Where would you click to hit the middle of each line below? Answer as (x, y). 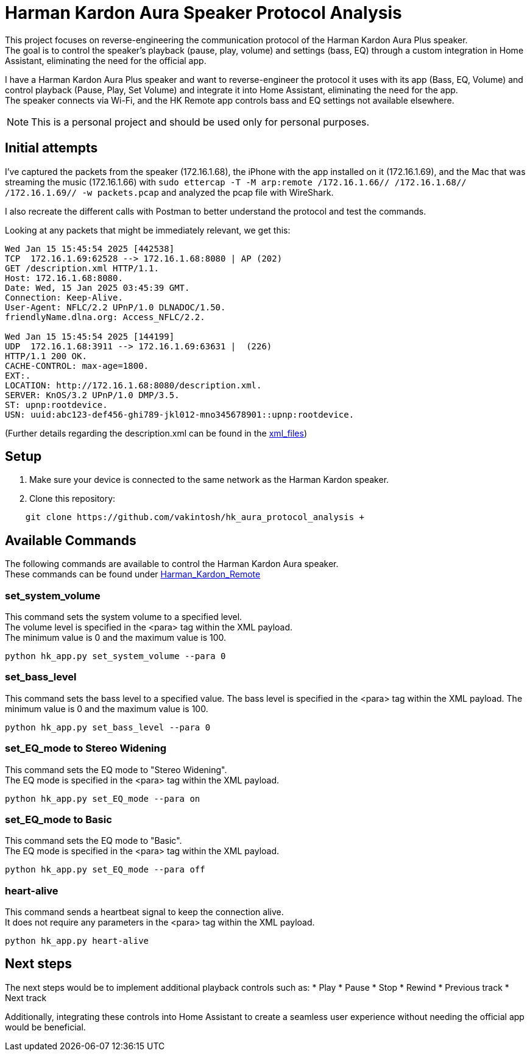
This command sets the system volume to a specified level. (124, 617)
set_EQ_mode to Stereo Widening (86, 748)
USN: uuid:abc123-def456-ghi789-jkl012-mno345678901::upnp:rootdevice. (180, 414)
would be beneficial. (45, 1027)
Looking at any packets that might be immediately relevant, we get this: (148, 230)
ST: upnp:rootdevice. (56, 405)
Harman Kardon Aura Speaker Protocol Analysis (203, 13)
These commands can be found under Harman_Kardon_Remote (133, 574)
